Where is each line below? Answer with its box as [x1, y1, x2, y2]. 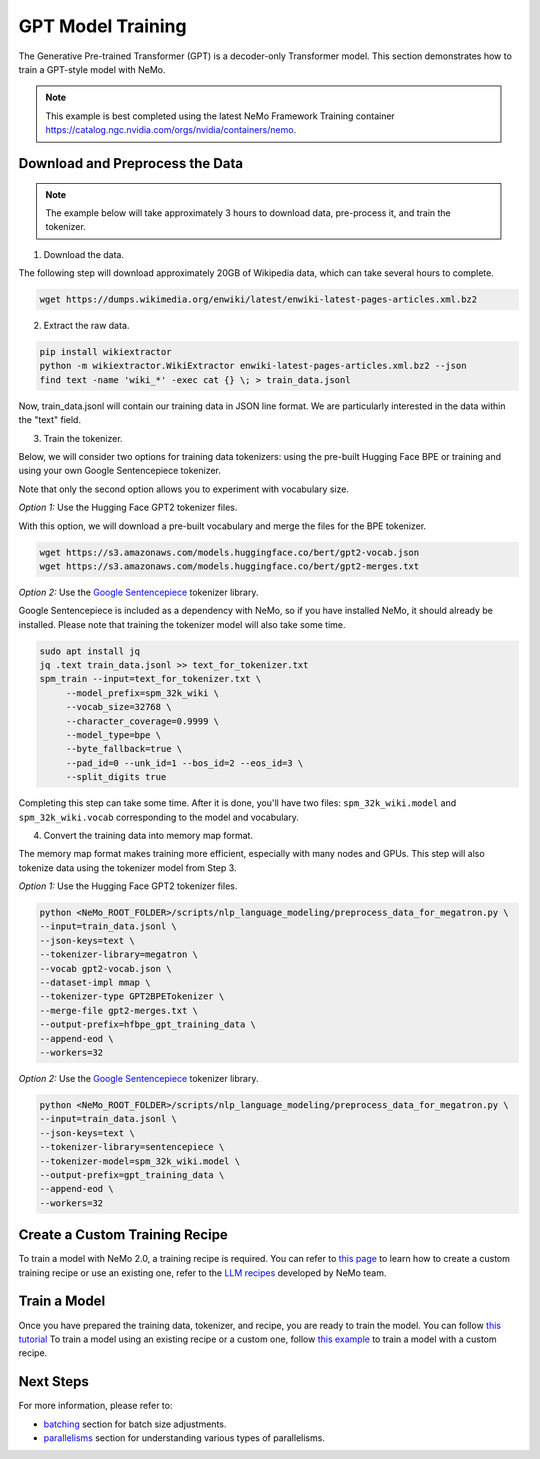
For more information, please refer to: [18, 1400, 173, 1412]
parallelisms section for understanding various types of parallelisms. [43, 1431, 325, 1444]
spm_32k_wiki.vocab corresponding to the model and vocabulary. [18, 811, 300, 823]
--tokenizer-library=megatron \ [39, 949, 199, 960]
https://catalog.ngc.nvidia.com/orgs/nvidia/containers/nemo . [45, 124, 297, 136]
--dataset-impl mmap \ [39, 977, 151, 989]
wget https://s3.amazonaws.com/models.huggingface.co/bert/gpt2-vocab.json [39, 546, 420, 558]
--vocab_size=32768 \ [65, 701, 172, 713]
